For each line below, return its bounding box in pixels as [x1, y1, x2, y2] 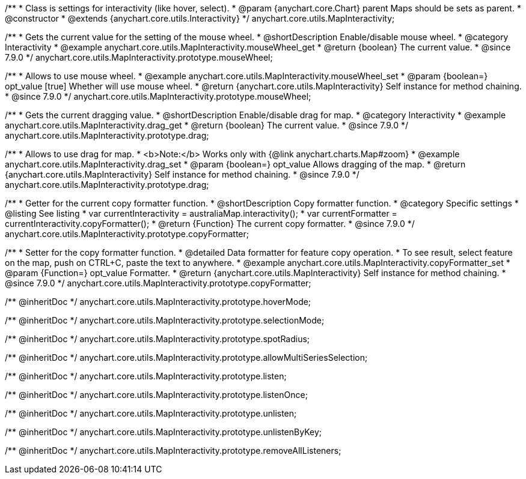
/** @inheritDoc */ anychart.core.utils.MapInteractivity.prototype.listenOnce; [5, 390, 308, 400]
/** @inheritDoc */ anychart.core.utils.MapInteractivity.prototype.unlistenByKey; [5, 427, 322, 437]
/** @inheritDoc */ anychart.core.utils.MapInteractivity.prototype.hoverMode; [5, 297, 311, 307]
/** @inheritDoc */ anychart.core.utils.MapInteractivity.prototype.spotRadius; [5, 334, 310, 344]
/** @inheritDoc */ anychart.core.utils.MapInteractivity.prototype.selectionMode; [5, 315, 325, 325]
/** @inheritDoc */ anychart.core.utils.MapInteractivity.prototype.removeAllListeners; [5, 445, 341, 456]
